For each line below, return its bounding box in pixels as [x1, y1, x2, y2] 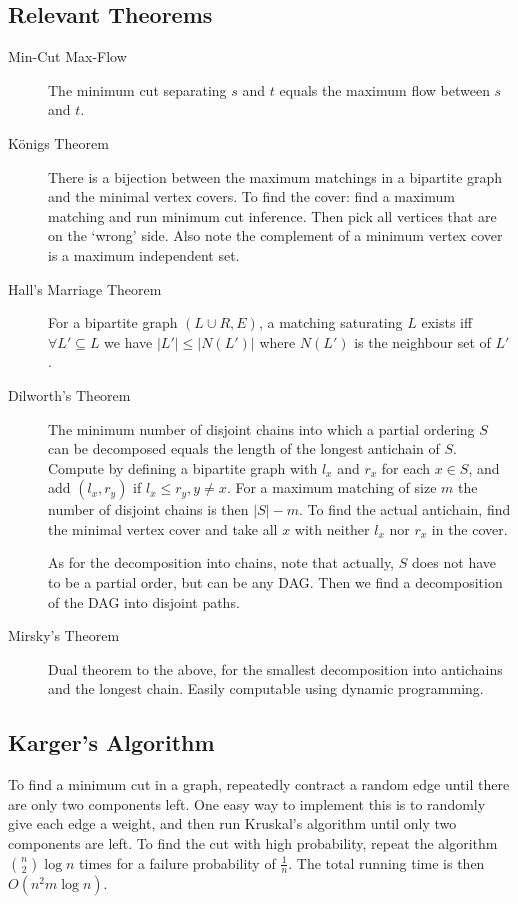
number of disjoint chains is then [48, 499, 249, 520]
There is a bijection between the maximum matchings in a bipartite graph [48, 166, 503, 187]
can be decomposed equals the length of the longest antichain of [48, 438, 440, 459]
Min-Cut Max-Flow [8, 46, 127, 67]
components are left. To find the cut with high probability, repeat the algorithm [8, 833, 498, 854]
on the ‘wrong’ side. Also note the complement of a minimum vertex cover [48, 225, 503, 246]
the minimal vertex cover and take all [48, 518, 278, 539]
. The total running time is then [288, 852, 485, 873]
